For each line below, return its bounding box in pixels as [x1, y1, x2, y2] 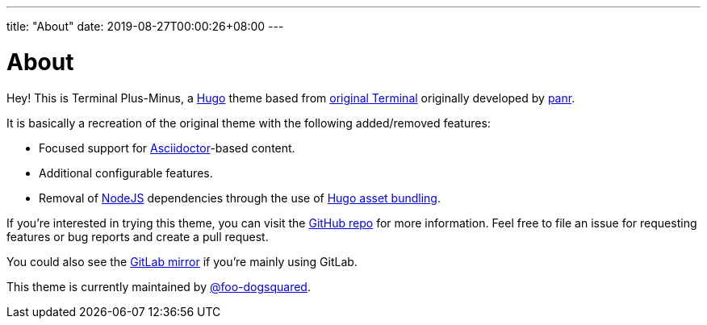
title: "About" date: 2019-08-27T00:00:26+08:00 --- [6, 19, 284, 33]
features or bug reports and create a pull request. [6, 229, 269, 244]
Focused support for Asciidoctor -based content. [39, 140, 295, 155]
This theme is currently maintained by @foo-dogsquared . [6, 279, 311, 294]
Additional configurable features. [39, 165, 213, 180]
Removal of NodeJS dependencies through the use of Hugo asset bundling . [39, 190, 441, 205]
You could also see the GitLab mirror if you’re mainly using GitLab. [6, 254, 358, 269]
